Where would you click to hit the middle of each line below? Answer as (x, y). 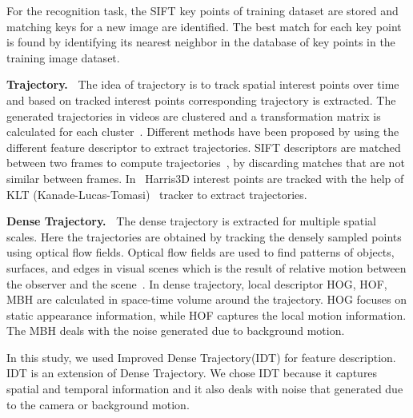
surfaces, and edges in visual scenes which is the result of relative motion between (206, 267)
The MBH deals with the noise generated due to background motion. (176, 330)
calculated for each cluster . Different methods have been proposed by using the (203, 131)
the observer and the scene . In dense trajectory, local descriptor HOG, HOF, (197, 283)
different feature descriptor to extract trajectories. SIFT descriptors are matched (204, 147)
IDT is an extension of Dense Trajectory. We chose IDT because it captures (192, 373)
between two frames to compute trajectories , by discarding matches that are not (206, 163)
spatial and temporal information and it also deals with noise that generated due (205, 389)
